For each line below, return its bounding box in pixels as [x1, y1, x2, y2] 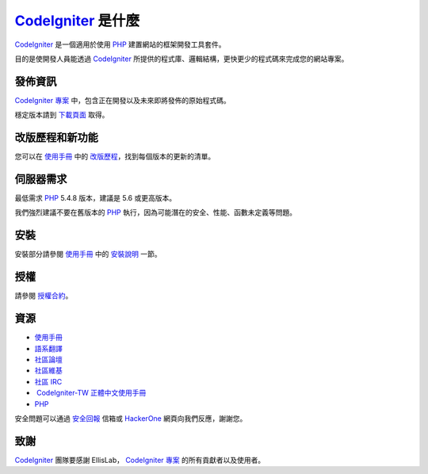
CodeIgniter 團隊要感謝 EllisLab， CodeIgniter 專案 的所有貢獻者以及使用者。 [14, 455, 266, 464]
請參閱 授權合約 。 [14, 291, 73, 300]
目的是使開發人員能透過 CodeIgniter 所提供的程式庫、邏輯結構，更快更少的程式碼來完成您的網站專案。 [14, 54, 349, 63]
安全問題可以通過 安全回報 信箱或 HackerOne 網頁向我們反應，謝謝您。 [14, 413, 247, 423]
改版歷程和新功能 [14, 131, 98, 144]
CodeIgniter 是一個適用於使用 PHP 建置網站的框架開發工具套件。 [14, 40, 226, 49]
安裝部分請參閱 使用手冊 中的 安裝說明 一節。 [14, 250, 162, 259]
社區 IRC [34, 377, 63, 386]
